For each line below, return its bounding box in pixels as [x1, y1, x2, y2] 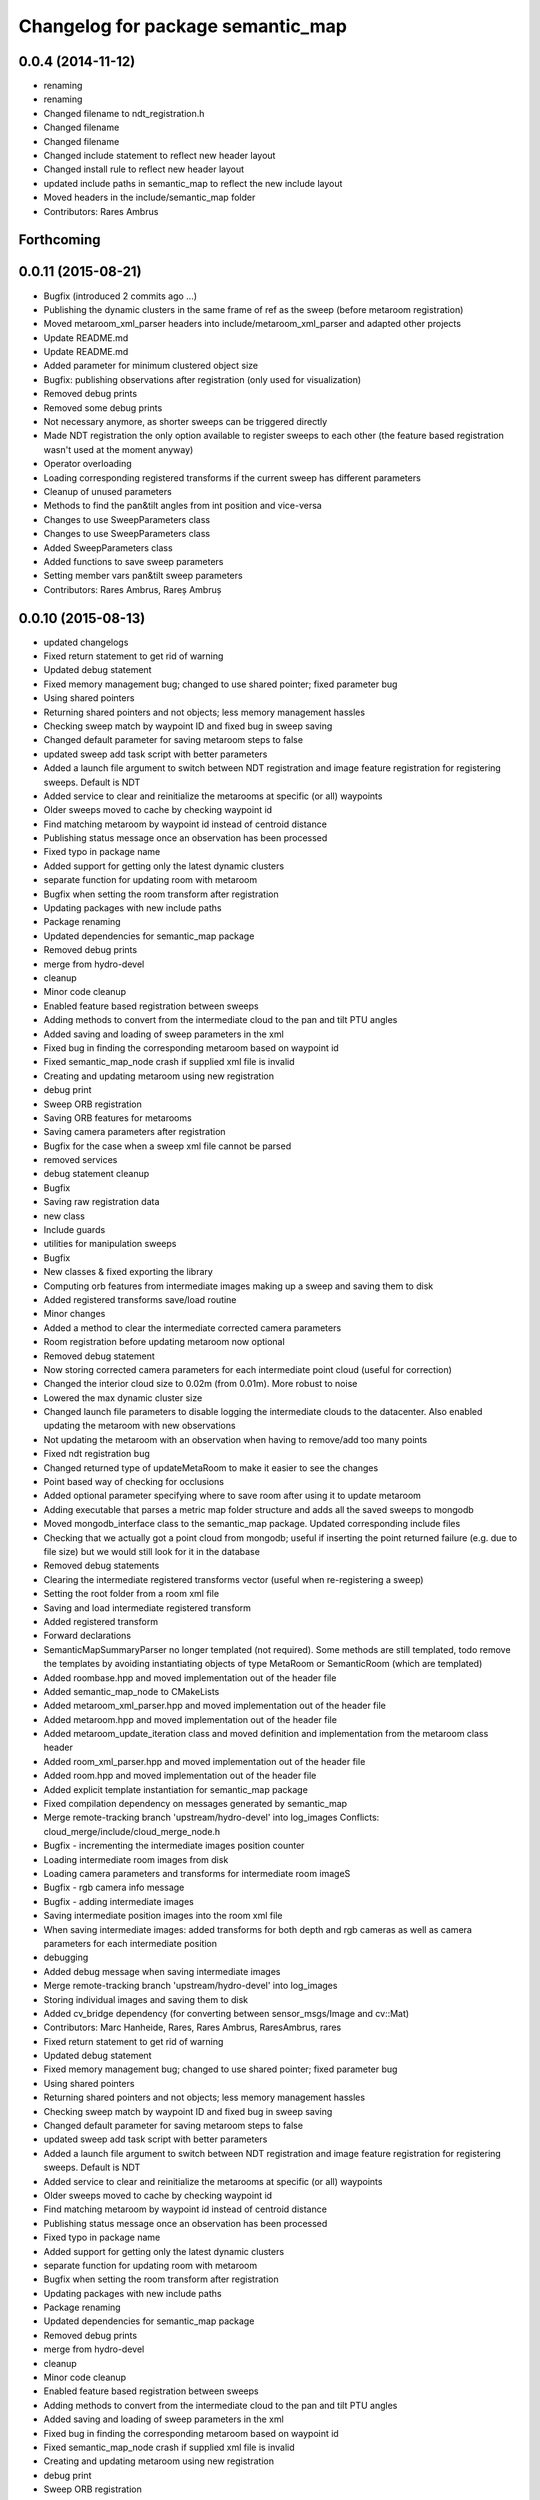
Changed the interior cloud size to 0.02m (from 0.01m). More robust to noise [43, 1378, 358, 1390]
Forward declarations [43, 1630, 132, 1642]
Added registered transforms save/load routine [43, 1293, 237, 1305]
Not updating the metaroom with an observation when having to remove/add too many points [43, 1433, 428, 1445]
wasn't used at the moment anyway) [43, 443, 194, 455]
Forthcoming [18, 231, 101, 249]
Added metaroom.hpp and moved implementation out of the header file [43, 1713, 337, 1725]
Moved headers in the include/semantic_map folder [43, 191, 256, 204]
